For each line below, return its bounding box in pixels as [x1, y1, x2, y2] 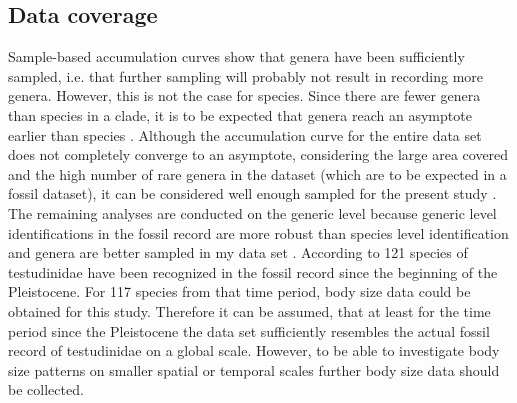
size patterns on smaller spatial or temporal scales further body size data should [8, 359, 500, 380]
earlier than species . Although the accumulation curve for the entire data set [8, 124, 482, 145]
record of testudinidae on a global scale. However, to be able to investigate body [8, 340, 500, 361]
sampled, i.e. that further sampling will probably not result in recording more [8, 65, 484, 86]
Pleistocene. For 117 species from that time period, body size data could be [8, 281, 471, 302]
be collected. [8, 379, 84, 400]
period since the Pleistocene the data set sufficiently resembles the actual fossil [8, 320, 490, 341]
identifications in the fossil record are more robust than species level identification [8, 222, 509, 243]
